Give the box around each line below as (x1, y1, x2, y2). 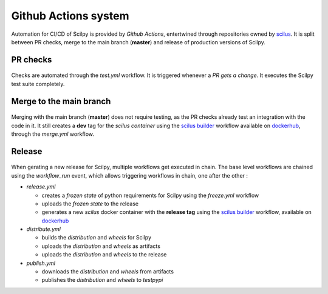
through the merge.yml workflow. (11, 130, 94, 138)
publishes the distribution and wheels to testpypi (41, 276, 163, 284)
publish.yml (26, 259, 56, 267)
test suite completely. (11, 80, 65, 87)
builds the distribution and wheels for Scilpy (41, 234, 152, 241)
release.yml (26, 183, 56, 190)
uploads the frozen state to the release (41, 200, 139, 207)
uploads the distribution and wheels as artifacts (41, 242, 161, 250)
